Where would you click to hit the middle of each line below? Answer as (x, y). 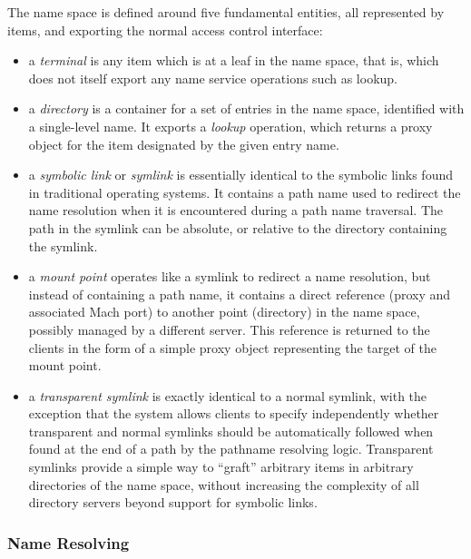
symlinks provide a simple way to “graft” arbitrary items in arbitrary (221, 467)
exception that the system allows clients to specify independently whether (234, 413)
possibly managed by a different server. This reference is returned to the (229, 329)
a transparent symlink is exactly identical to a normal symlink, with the (228, 395)
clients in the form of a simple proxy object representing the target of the (232, 347)
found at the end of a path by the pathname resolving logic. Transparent (231, 449)
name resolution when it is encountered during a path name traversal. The (235, 210)
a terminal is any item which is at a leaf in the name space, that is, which (234, 60)
